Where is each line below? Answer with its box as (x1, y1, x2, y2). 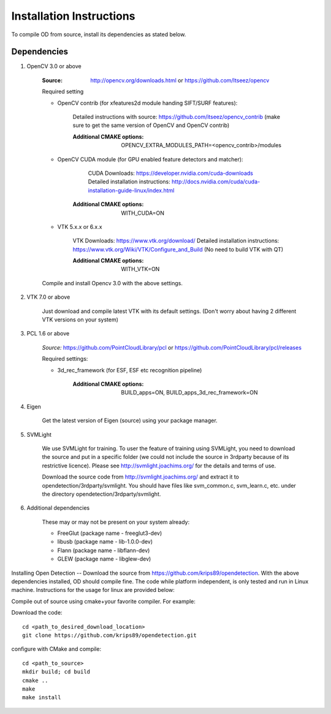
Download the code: (11, 609, 63, 616)
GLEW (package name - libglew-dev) (57, 555, 151, 562)
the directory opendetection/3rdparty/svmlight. (42, 490, 161, 497)
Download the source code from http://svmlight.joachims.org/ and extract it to (42, 473, 239, 481)
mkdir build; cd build (22, 669, 91, 675)
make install (22, 694, 61, 701)
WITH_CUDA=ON (121, 209, 165, 217)
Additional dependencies (26, 504, 90, 512)
